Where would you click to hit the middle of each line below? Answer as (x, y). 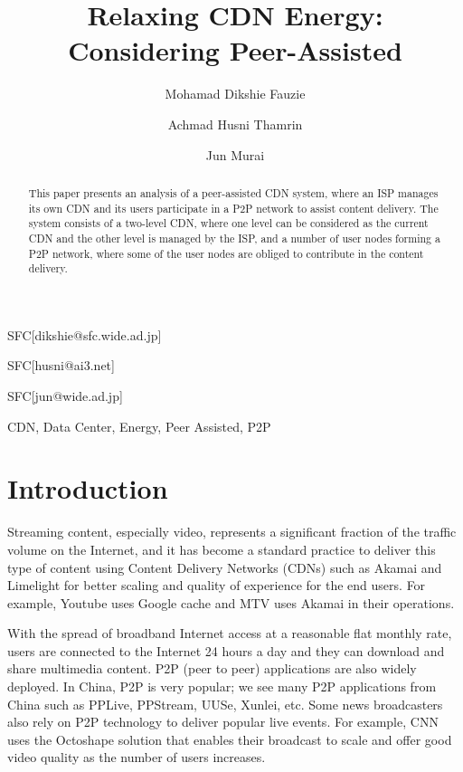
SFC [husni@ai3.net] (61, 365)
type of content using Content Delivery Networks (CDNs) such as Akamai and (225, 567)
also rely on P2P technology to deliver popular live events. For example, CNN (223, 722)
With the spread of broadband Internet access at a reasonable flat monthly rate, (230, 633)
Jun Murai (235, 154)
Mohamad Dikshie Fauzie (235, 94)
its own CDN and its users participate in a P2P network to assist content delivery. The (233, 208)
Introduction (88, 488)
